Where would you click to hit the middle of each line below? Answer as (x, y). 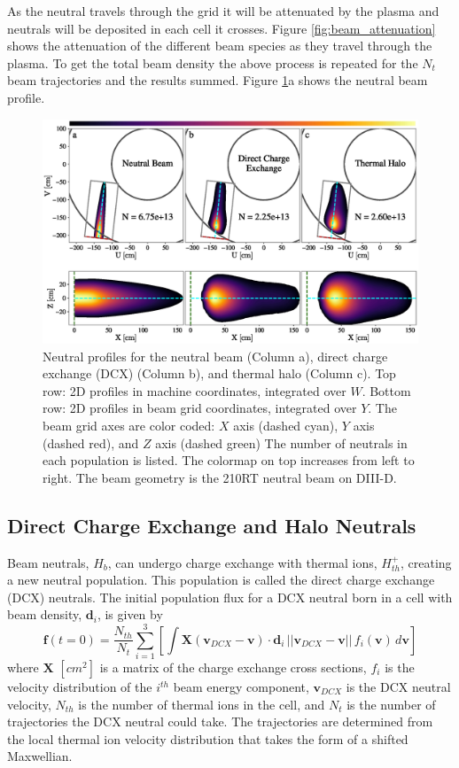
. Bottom (386, 390)
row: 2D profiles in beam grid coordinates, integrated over (200, 408)
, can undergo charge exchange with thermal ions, (242, 562)
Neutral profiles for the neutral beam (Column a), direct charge (215, 356)
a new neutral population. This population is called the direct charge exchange (221, 580)
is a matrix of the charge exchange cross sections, (233, 667)
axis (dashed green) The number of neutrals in (281, 442)
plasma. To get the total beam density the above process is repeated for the (213, 62)
